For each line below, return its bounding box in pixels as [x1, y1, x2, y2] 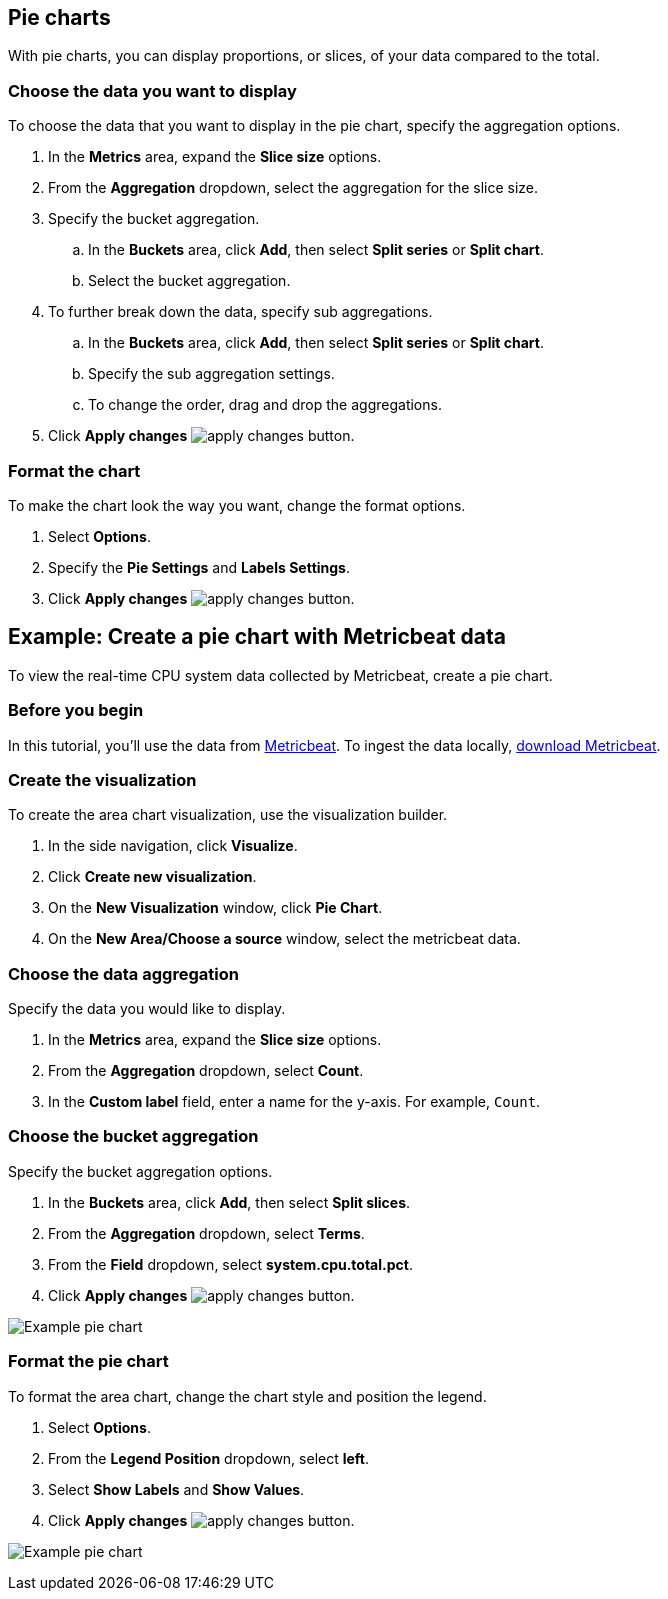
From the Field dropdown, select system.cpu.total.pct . [48, 1255, 413, 1273]
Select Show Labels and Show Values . [48, 1480, 305, 1498]
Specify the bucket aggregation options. [8, 1162, 273, 1180]
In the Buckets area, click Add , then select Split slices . [48, 1193, 411, 1211]
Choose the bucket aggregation [8, 1126, 259, 1147]
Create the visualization [8, 769, 197, 790]
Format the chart [8, 460, 141, 481]
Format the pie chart [8, 1351, 169, 1372]
